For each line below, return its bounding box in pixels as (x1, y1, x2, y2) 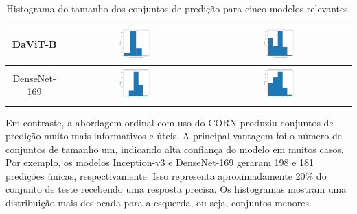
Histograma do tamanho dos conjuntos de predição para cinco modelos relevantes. (6, 1, 351, 15)
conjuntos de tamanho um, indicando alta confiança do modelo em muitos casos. (5, 142, 344, 156)
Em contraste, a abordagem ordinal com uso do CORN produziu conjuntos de (5, 115, 334, 129)
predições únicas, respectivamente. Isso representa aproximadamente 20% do (5, 168, 327, 183)
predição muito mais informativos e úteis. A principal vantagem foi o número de (5, 129, 342, 143)
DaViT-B (12, 36, 57, 51)
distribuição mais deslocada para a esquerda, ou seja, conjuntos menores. (5, 196, 312, 210)
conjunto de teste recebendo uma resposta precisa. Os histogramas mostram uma (5, 182, 347, 196)
